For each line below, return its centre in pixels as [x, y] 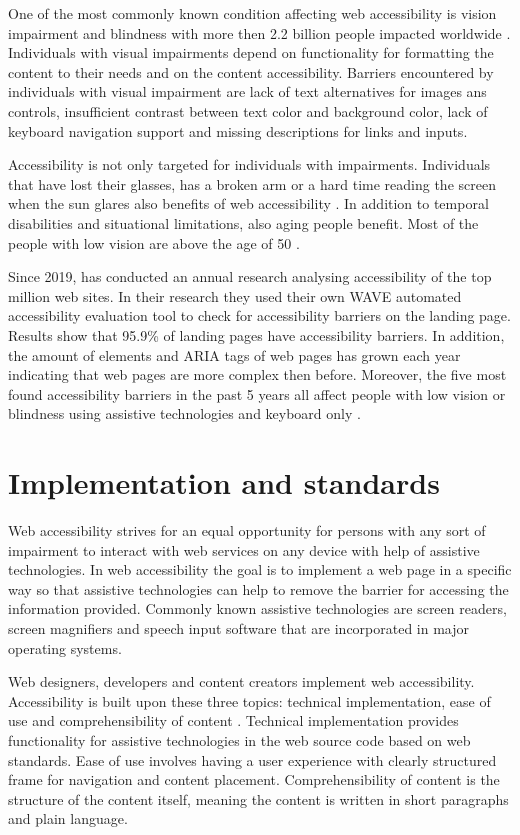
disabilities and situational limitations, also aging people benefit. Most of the [243, 222]
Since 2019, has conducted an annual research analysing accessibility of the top [250, 276]
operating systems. [65, 647]
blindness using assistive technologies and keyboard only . [184, 413]
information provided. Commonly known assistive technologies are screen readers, [257, 608]
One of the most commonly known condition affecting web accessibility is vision [252, 13]
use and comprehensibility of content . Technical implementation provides [233, 720]
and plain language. [68, 818]
